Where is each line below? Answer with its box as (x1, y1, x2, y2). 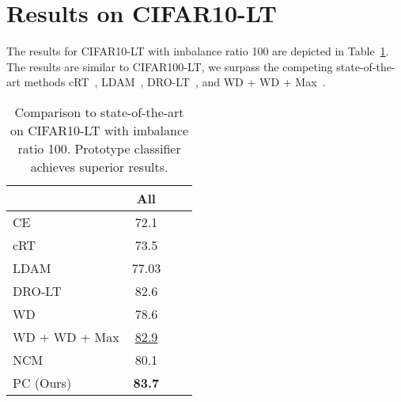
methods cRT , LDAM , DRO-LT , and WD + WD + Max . (24, 74, 326, 90)
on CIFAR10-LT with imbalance (10, 120, 189, 139)
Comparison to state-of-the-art (14, 102, 184, 121)
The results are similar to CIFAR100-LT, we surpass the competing (6, 58, 333, 74)
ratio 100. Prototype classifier (17, 138, 181, 157)
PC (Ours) (13, 373, 72, 392)
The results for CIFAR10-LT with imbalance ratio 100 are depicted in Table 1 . (6, 43, 389, 59)
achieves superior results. (30, 157, 168, 176)
